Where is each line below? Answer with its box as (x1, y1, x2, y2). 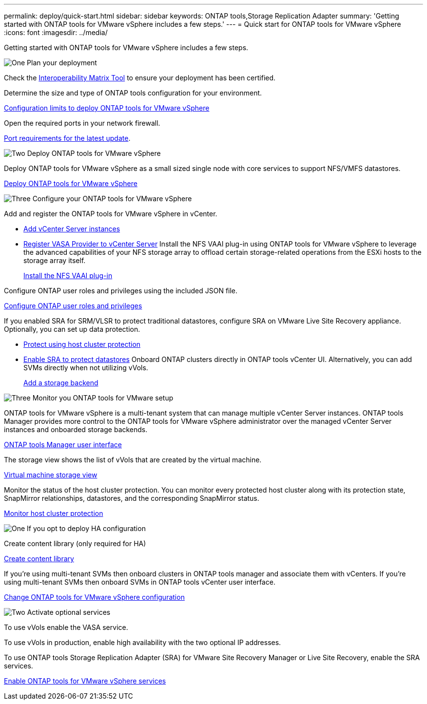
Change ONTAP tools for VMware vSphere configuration (4, 593, 185, 601)
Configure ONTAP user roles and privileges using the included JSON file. (4, 286, 238, 295)
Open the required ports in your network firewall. (4, 119, 160, 127)
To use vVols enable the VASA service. (4, 623, 128, 631)
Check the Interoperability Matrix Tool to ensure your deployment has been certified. (4, 74, 276, 82)
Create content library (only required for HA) (4, 539, 146, 548)
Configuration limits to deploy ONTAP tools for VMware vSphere (4, 104, 210, 112)
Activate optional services (27, 608, 111, 616)
